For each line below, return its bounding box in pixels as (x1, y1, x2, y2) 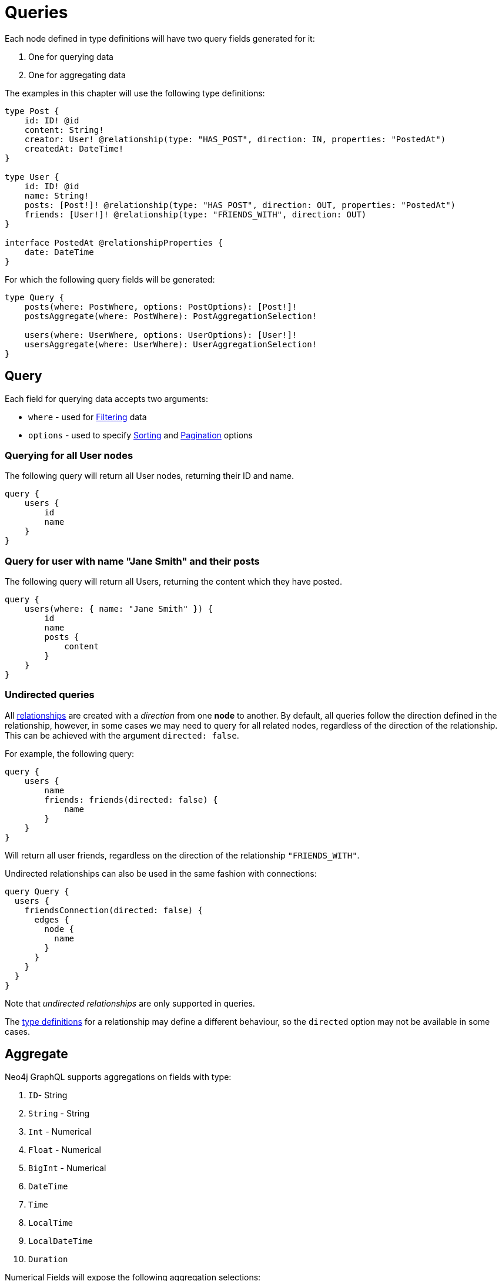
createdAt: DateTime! (24, 143, 124, 153)
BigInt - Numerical (28, 1162, 106, 1173)
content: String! (24, 125, 104, 135)
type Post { (5, 106, 59, 116)
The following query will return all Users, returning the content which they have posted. (5, 576, 343, 587)
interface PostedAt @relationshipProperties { (5, 237, 223, 247)
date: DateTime (24, 247, 94, 257)
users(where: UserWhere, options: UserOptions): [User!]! (24, 330, 297, 340)
